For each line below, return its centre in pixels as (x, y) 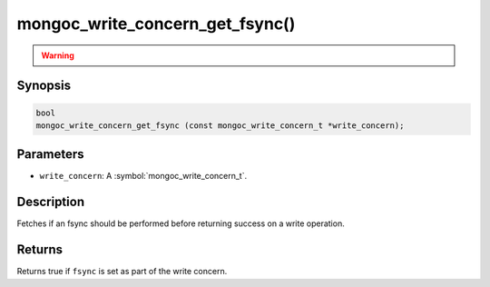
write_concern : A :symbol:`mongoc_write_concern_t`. (143, 176)
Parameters (50, 154)
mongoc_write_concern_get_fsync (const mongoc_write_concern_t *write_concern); (220, 125)
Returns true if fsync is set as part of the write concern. (122, 272)
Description (51, 202)
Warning (58, 55)
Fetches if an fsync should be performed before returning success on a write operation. (181, 223)
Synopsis (44, 86)
